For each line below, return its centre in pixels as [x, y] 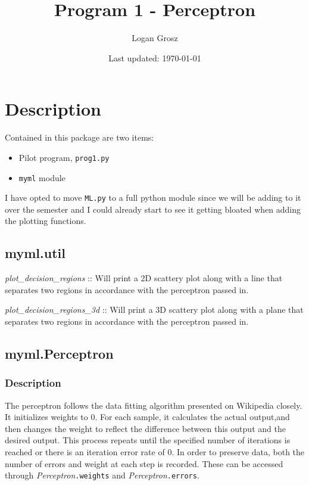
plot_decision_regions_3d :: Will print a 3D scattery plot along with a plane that [154, 310]
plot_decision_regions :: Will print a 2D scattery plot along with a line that [144, 278]
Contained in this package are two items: [79, 137]
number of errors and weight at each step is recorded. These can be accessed [144, 463]
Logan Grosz [155, 38]
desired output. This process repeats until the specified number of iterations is [148, 440]
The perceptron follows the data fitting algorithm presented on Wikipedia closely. [154, 405]
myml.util [35, 253]
